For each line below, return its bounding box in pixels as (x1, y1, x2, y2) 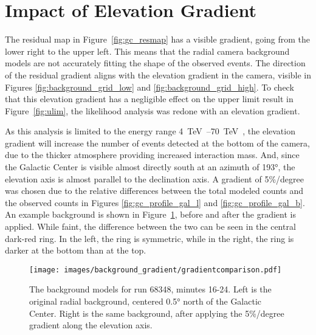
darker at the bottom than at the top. (5, 244, 146, 257)
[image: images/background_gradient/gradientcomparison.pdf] (29, 265, 282, 274)
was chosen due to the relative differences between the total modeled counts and (5, 184, 304, 197)
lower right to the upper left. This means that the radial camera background (5, 44, 290, 57)
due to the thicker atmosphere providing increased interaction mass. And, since (5, 148, 300, 161)
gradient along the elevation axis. (29, 319, 153, 331)
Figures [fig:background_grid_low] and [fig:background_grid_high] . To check (5, 80, 294, 93)
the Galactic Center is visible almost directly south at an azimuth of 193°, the (5, 161, 295, 173)
